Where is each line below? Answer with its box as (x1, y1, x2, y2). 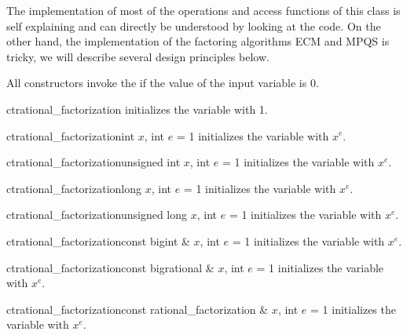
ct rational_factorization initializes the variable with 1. (6, 100, 268, 117)
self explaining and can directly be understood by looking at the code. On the (6, 17, 381, 34)
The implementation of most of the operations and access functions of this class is (6, 2, 401, 18)
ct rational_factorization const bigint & (6, 232, 190, 249)
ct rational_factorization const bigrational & (6, 259, 214, 275)
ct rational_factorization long (6, 180, 142, 196)
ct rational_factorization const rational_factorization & (6, 300, 269, 317)
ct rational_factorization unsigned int (6, 154, 181, 170)
